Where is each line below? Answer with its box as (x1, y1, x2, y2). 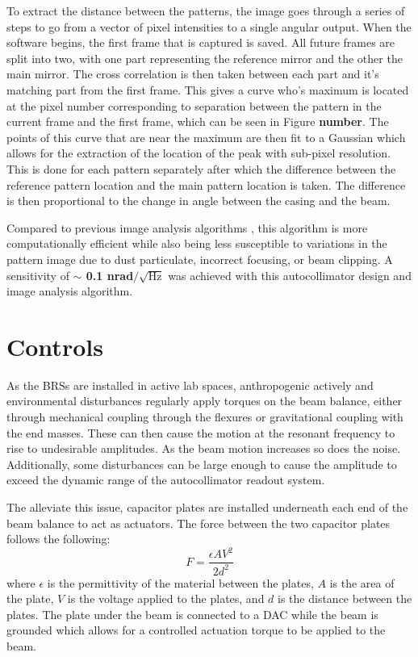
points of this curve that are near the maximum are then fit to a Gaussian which (6, 128, 406, 145)
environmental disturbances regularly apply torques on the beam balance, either (6, 392, 403, 409)
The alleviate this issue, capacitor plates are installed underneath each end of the (6, 498, 408, 515)
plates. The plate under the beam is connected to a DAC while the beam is (6, 605, 378, 622)
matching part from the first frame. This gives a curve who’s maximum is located (6, 81, 409, 98)
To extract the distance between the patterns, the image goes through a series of (6, 2, 405, 19)
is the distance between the (278, 590, 412, 607)
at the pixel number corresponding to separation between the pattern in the (6, 97, 382, 114)
